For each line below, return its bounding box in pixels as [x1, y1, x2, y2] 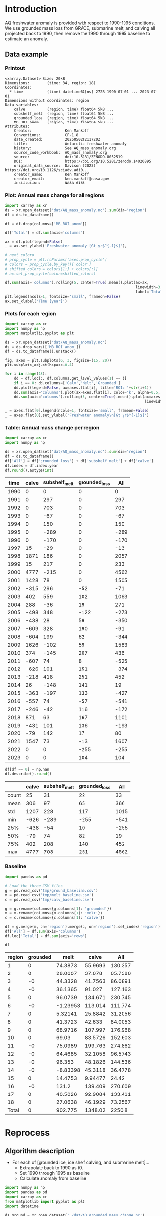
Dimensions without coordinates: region [5, 98, 90, 103]
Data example [5, 50, 48, 59]
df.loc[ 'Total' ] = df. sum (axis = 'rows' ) [5, 933, 87, 938]
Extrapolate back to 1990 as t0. [19, 1165, 83, 1171]
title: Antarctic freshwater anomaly [14, 141, 127, 146]
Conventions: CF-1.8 [14, 132, 79, 137]
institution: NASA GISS [14, 180, 85, 185]
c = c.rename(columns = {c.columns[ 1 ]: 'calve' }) [5, 915, 105, 920]
